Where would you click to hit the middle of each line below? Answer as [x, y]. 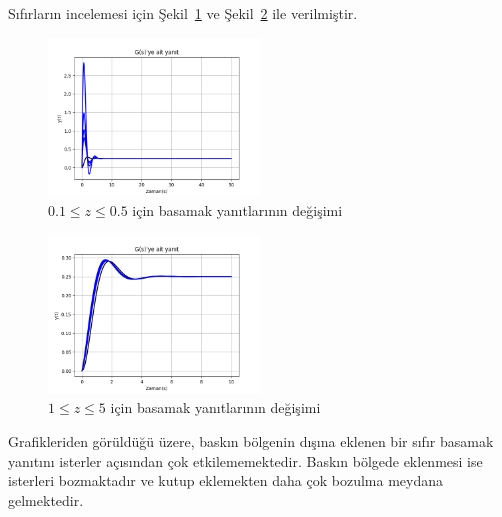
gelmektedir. [46, 499]
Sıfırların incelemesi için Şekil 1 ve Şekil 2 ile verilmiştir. [183, 13]
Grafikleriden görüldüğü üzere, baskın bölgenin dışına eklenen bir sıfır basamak [251, 440]
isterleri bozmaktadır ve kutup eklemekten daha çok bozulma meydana [225, 480]
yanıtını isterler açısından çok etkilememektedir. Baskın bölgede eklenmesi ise [245, 460]
